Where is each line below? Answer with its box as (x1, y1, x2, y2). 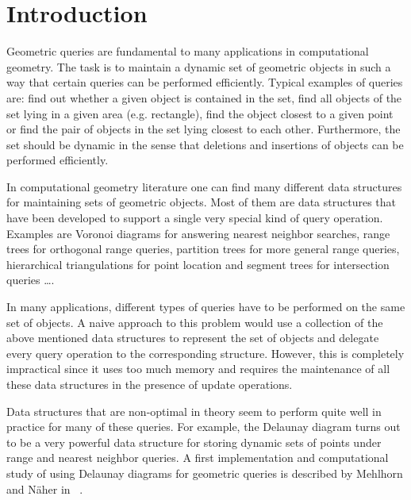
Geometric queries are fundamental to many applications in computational (6, 43, 369, 60)
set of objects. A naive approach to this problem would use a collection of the (6, 313, 383, 330)
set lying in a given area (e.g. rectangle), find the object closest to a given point (6, 105, 394, 121)
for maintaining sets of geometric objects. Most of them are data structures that (6, 194, 397, 210)
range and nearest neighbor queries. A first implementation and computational (6, 449, 389, 466)
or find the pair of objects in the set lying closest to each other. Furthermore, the (6, 121, 401, 137)
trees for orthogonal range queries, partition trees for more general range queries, (6, 240, 400, 257)
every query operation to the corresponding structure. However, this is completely (6, 344, 405, 361)
